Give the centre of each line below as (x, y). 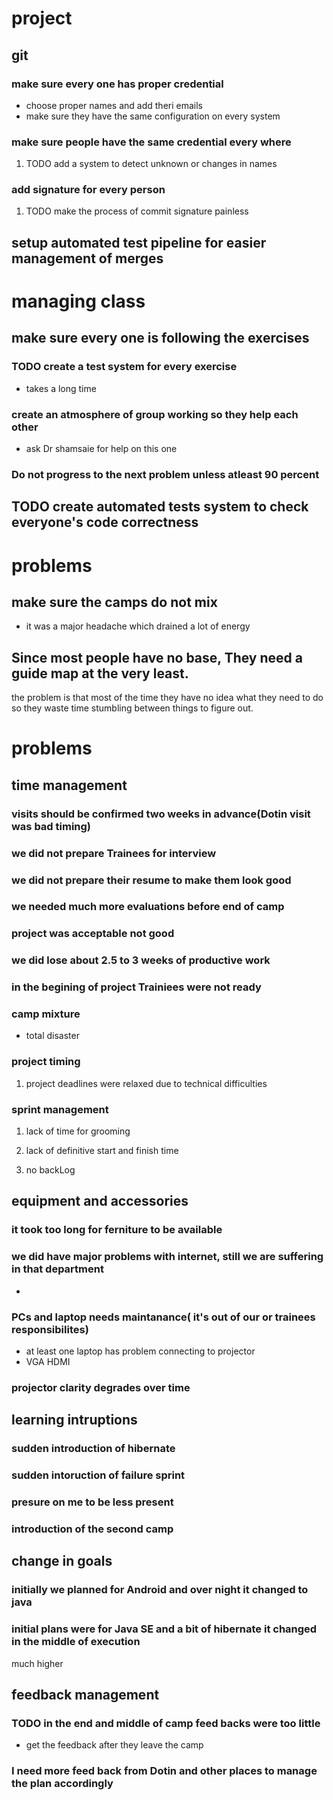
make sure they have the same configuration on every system (153, 116)
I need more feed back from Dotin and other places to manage (164, 1771)
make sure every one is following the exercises (160, 338)
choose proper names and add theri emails (114, 105)
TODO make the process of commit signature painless (137, 211)
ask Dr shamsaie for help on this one (101, 449)
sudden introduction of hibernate (93, 1449)
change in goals (62, 1561)
